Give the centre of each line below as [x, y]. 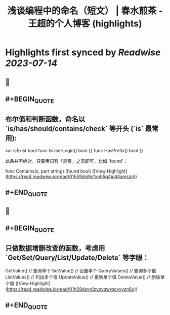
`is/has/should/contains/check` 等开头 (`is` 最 [79, 129]
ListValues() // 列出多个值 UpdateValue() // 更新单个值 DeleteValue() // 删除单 [85, 277]
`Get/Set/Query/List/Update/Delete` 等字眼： [77, 257]
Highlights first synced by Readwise [83, 52]
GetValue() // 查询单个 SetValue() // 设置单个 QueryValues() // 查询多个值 [81, 271]
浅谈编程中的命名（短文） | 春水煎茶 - [85, 11]
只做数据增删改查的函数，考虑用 [55, 248]
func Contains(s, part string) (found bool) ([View [56, 171]
